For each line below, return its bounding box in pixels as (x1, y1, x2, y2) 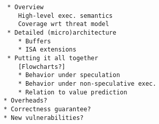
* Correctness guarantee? (4, 105, 91, 113)
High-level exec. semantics (18, 12, 113, 19)
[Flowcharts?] (18, 63, 66, 70)
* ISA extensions (18, 46, 77, 54)
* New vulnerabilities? (4, 114, 84, 121)
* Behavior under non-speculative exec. (18, 80, 156, 87)
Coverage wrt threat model (18, 20, 109, 28)
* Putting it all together (7, 54, 99, 62)
